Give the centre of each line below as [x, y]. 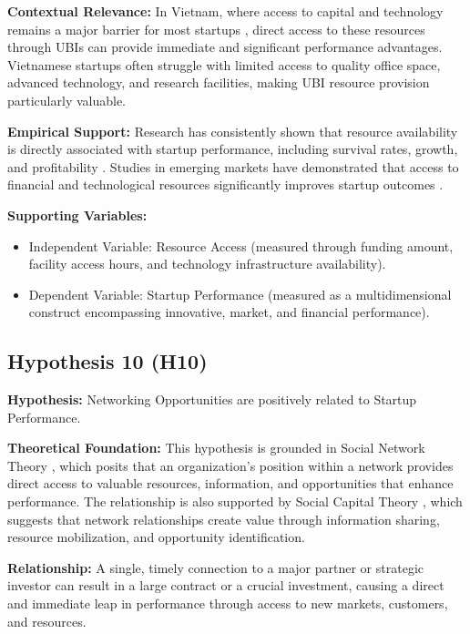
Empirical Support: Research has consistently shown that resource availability [233, 131]
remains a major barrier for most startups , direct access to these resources [216, 29]
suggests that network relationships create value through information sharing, [224, 519]
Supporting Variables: [77, 215]
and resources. [47, 621]
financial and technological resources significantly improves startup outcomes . [225, 184]
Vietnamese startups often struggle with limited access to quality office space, [224, 64]
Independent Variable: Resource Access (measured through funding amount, [241, 245]
